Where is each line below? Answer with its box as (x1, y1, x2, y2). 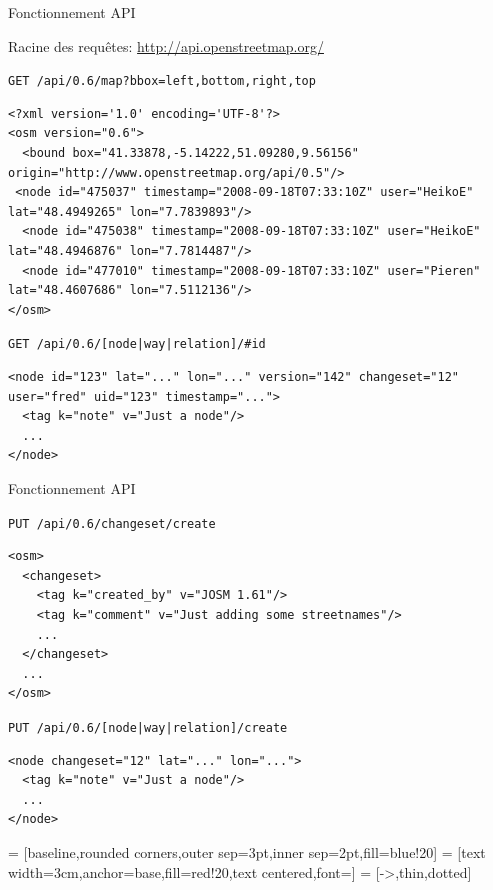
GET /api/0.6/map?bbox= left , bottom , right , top (8, 74, 316, 89)
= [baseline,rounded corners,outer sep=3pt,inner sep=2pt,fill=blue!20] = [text (8, 842, 486, 863)
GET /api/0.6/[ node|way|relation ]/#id (8, 337, 266, 352)
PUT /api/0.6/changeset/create (8, 516, 216, 531)
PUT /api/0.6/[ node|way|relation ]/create (8, 721, 288, 735)
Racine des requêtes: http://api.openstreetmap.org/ (8, 35, 324, 56)
